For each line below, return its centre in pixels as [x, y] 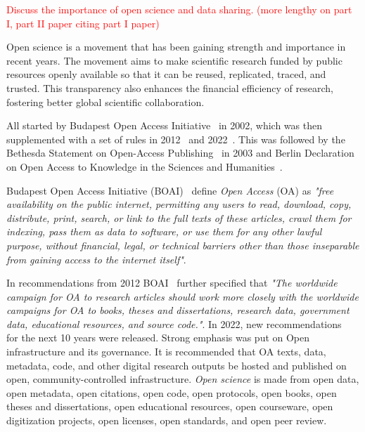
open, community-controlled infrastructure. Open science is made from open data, [183, 379]
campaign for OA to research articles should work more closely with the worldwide [182, 296]
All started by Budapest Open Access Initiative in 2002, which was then [164, 125]
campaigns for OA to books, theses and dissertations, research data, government [178, 310]
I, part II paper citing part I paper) [83, 23]
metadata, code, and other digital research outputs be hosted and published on [177, 365]
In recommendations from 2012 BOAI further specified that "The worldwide [172, 283]
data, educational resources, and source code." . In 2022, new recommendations [174, 323]
